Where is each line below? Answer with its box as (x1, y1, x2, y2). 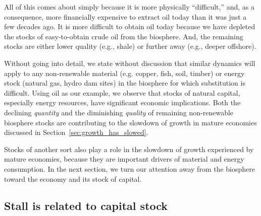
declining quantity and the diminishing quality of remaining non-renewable (4, 107, 234, 117)
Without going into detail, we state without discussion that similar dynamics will (4, 57, 255, 68)
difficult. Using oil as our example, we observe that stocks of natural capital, (4, 87, 240, 98)
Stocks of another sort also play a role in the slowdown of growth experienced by (4, 143, 254, 154)
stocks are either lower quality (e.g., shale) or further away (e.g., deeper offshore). (4, 41, 256, 51)
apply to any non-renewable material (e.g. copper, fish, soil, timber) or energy (4, 67, 245, 78)
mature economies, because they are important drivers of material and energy (4, 154, 244, 164)
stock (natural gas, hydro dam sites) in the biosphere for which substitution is (4, 78, 245, 88)
